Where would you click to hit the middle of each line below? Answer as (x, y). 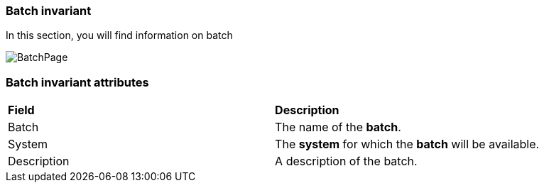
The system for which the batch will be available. (407, 144)
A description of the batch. (346, 161)
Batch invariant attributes (77, 82)
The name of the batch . (338, 127)
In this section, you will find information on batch (119, 35)
